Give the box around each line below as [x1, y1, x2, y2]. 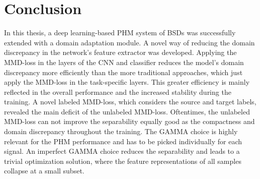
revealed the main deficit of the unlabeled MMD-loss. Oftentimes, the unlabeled [4, 106, 250, 116]
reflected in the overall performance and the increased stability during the [4, 86, 231, 97]
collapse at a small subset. [4, 165, 84, 176]
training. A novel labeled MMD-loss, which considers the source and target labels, [4, 96, 256, 107]
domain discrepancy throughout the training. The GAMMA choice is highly [4, 126, 238, 137]
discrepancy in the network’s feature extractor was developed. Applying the [4, 47, 237, 57]
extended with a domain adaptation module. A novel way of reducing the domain [4, 37, 255, 47]
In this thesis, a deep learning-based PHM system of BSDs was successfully [4, 27, 236, 38]
